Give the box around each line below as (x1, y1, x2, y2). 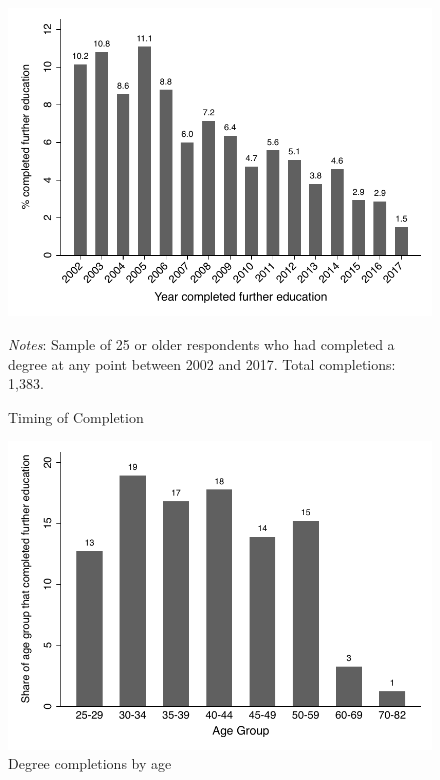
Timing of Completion (8, 406, 144, 427)
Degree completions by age (8, 753, 172, 774)
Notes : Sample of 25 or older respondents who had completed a (8, 333, 395, 354)
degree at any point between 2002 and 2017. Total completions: (8, 353, 396, 374)
